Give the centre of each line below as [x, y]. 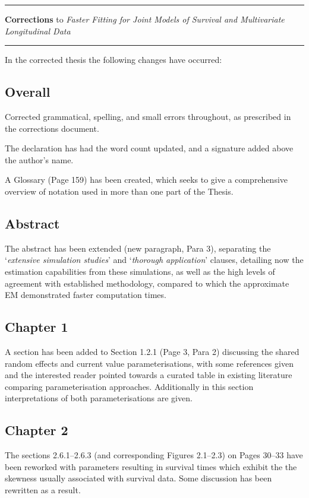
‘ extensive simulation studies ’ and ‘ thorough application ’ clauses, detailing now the [154, 260]
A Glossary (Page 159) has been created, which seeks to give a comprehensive [146, 180]
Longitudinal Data [38, 31]
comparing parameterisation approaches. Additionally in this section [129, 386]
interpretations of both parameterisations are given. [99, 398]
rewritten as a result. [43, 489]
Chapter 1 [37, 327]
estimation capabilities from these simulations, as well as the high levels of [140, 271]
